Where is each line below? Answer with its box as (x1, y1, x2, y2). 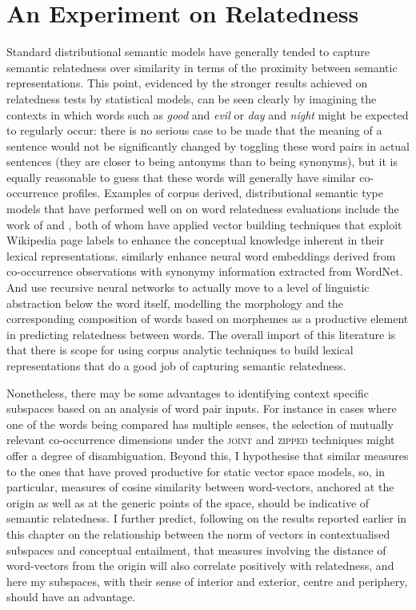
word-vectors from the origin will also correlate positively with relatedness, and (6, 557, 394, 574)
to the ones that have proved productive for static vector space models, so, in (6, 463, 386, 479)
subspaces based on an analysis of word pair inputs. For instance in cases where (6, 400, 397, 417)
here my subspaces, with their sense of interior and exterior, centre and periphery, (6, 572, 408, 589)
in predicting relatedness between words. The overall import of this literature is (6, 325, 396, 342)
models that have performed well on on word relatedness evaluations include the (6, 200, 399, 217)
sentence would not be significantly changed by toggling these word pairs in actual (6, 137, 410, 154)
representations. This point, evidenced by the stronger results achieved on (6, 75, 368, 91)
